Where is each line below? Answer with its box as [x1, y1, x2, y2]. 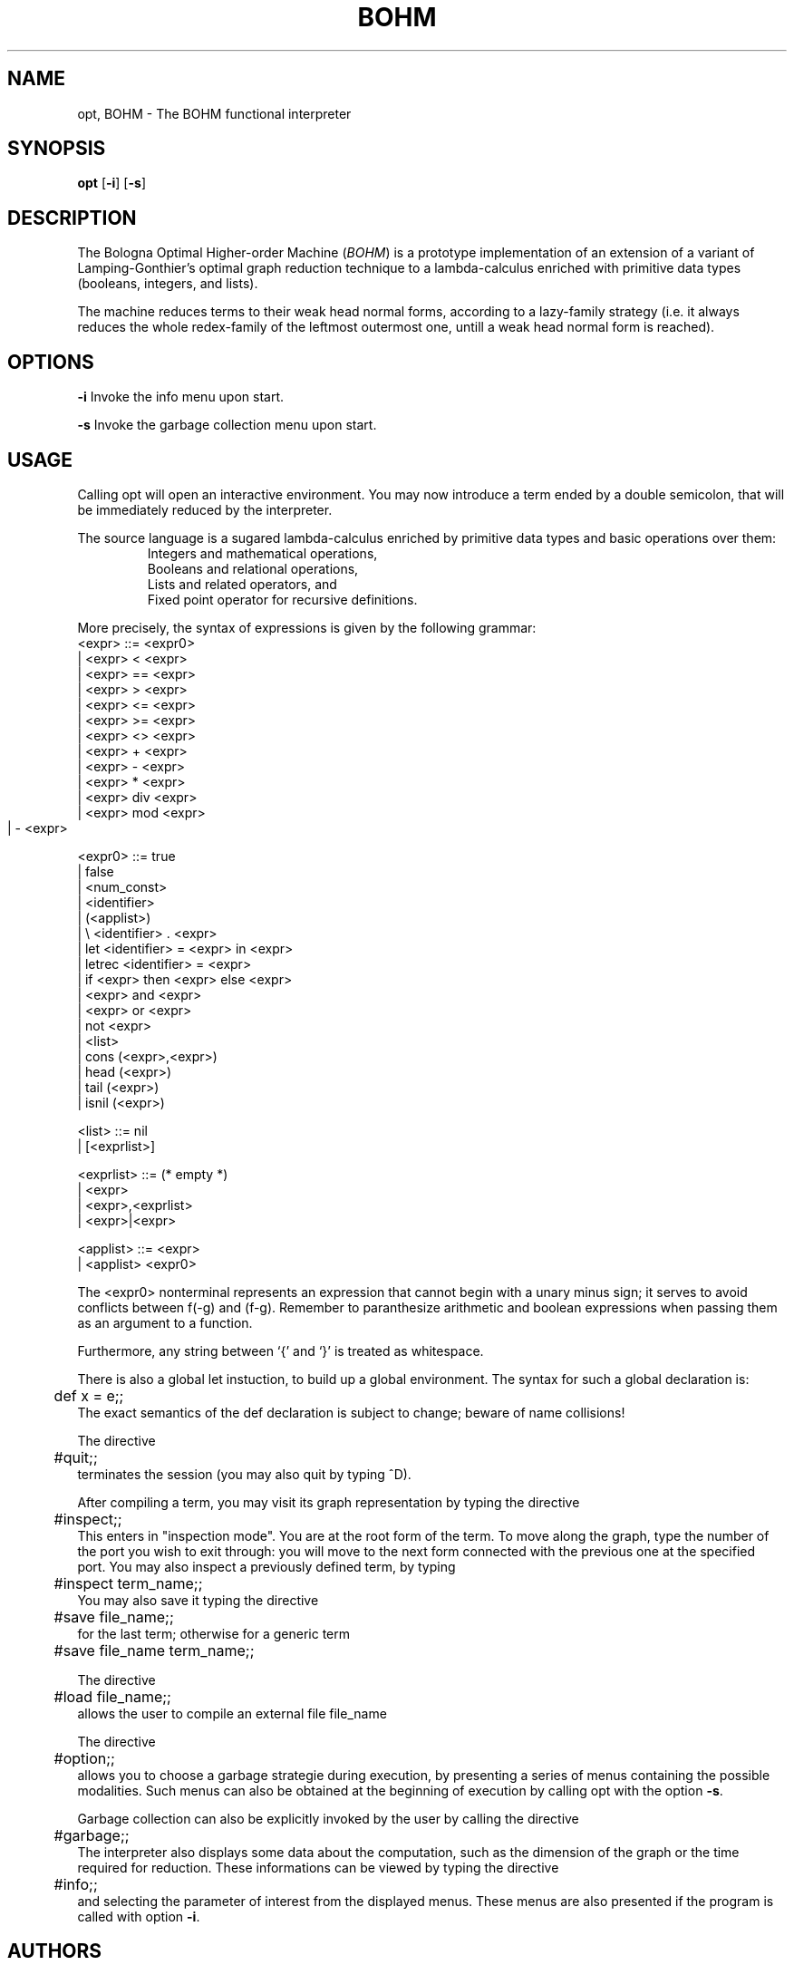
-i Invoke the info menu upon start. [77, 389, 285, 405]
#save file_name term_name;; [53, 1641, 255, 1660]
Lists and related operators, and [147, 576, 337, 592]
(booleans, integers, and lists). [77, 276, 258, 292]
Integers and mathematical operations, [147, 545, 378, 561]
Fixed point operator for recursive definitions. [147, 591, 418, 607]
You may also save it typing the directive [77, 1592, 319, 1608]
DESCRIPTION [7, 206, 137, 229]
